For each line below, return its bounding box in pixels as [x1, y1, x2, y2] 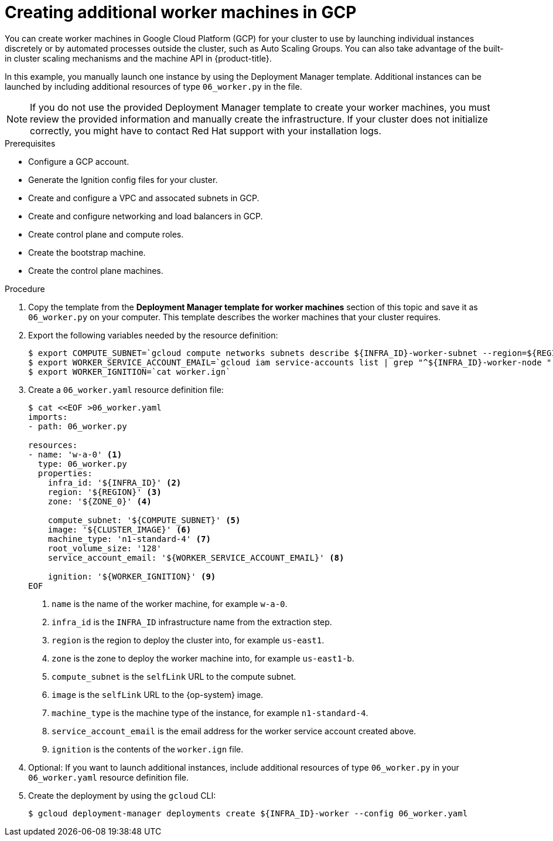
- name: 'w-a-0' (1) [28, 449, 122, 459]
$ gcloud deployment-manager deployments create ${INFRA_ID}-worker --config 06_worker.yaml [28, 808, 468, 818]
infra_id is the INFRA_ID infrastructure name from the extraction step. [52, 616, 332, 627]
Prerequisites [5, 138, 56, 148]
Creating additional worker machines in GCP [5, 2, 357, 22]
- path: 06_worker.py [28, 421, 127, 431]
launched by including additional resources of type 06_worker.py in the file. [5, 81, 302, 91]
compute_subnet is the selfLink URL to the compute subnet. [52, 671, 296, 681]
